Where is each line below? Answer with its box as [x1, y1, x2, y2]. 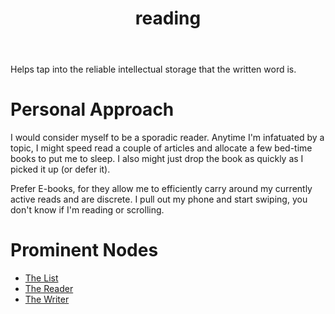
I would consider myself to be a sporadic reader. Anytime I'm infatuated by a [10, 132, 325, 144]
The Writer [24, 293, 70, 306]
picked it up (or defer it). [10, 163, 111, 176]
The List [24, 272, 59, 284]
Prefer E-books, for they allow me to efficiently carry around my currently [10, 183, 313, 195]
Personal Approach [10, 98, 175, 121]
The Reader [24, 283, 74, 295]
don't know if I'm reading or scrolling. [10, 204, 165, 216]
